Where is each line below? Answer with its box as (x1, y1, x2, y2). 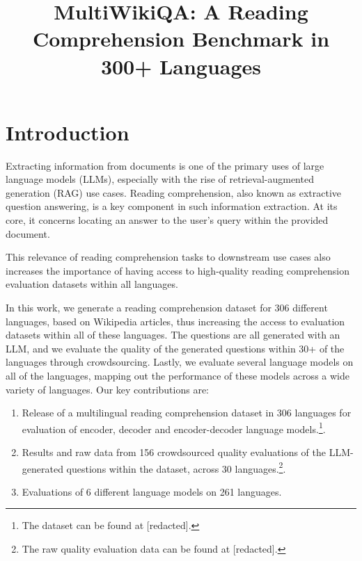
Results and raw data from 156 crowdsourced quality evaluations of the (22, 445, 326, 460)
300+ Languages (100, 51, 262, 80)
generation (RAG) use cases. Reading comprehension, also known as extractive (6, 185, 342, 200)
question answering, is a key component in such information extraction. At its (6, 199, 338, 213)
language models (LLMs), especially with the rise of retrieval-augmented (6, 172, 314, 186)
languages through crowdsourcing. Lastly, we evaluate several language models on (6, 355, 354, 369)
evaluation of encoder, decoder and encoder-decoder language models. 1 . (22, 419, 326, 436)
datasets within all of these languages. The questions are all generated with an (6, 327, 340, 342)
